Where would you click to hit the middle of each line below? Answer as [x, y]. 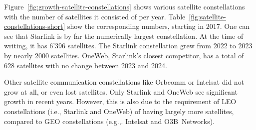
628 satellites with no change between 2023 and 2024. [86, 65]
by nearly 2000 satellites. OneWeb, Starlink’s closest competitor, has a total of [124, 55]
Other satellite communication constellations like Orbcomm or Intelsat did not [124, 82]
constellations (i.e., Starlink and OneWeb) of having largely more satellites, [119, 111]
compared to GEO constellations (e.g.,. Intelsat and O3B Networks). [110, 121]
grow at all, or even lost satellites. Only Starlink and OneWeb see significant [121, 91]
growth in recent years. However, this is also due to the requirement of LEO [120, 101]
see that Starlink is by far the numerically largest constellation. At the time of [124, 36]
